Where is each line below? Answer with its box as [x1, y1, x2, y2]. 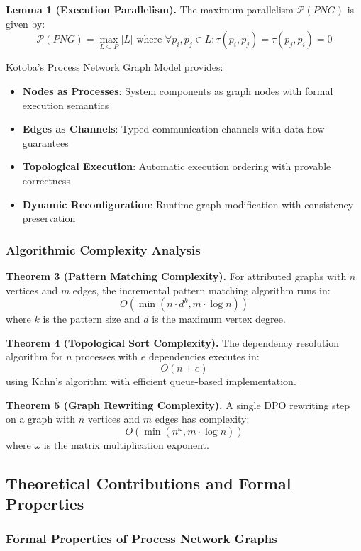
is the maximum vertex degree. [152, 311, 286, 326]
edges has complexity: [155, 411, 250, 426]
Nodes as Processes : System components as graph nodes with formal [22, 84, 333, 98]
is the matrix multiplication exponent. [43, 437, 209, 452]
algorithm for [6, 349, 63, 364]
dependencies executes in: [148, 349, 260, 364]
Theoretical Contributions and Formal [6, 472, 291, 494]
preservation [22, 211, 76, 226]
